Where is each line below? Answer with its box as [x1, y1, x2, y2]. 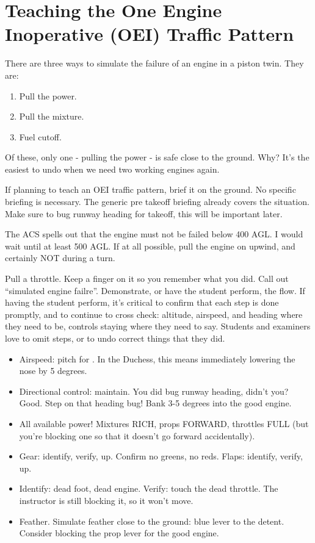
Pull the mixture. [19, 110, 84, 123]
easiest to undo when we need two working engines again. [5, 162, 220, 175]
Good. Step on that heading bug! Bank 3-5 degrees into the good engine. [19, 397, 292, 409]
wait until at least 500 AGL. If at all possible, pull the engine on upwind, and [5, 239, 295, 252]
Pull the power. [19, 89, 77, 102]
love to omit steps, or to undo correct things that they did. [5, 332, 225, 344]
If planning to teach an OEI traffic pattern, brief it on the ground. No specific [5, 183, 296, 196]
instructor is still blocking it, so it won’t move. [19, 494, 194, 506]
